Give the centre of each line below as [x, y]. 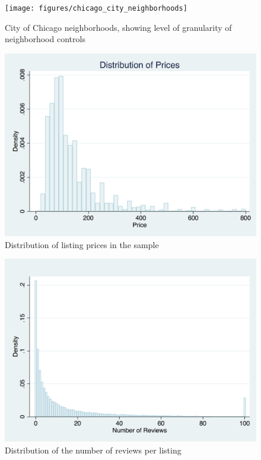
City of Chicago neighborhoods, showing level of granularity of [118, 27]
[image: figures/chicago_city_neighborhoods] [96, 8]
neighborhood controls [45, 39]
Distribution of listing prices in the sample [82, 244]
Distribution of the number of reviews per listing [93, 450]
